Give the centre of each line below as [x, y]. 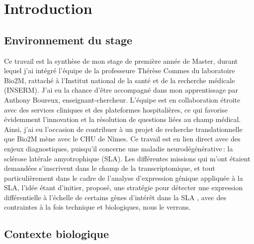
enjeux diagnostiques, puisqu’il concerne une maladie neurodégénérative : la [119, 148]
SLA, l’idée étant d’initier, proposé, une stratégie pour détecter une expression [124, 187]
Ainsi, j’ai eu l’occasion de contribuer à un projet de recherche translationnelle [123, 129]
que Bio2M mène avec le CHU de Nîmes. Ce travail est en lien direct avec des [122, 139]
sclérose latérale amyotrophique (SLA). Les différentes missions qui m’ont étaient [127, 158]
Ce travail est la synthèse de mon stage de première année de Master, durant [121, 61]
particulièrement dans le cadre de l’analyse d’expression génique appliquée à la [124, 178]
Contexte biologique [56, 234]
